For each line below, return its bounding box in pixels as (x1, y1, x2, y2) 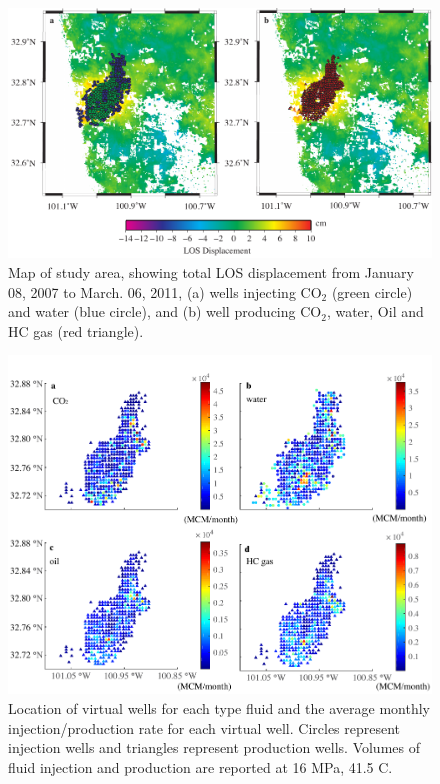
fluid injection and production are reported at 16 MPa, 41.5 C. (8, 756, 393, 777)
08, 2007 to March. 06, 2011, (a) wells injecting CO (8, 281, 322, 302)
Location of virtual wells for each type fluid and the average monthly (8, 698, 430, 719)
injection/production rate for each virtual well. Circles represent (8, 717, 401, 738)
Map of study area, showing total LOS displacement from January (8, 262, 414, 283)
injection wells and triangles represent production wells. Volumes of (8, 737, 420, 758)
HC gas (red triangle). (8, 320, 144, 341)
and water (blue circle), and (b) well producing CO (8, 301, 322, 322)
